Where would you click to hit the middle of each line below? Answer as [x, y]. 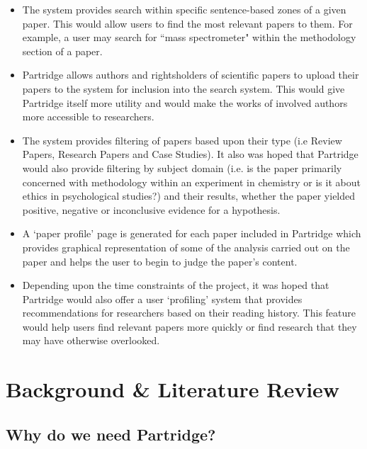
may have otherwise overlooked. [91, 340]
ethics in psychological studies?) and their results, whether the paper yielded [189, 196]
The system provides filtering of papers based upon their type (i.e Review [182, 140]
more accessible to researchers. [88, 116]
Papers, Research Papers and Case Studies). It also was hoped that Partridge [190, 154]
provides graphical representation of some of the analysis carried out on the [186, 247]
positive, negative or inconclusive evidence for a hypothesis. [151, 209]
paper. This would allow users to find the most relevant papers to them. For [187, 23]
